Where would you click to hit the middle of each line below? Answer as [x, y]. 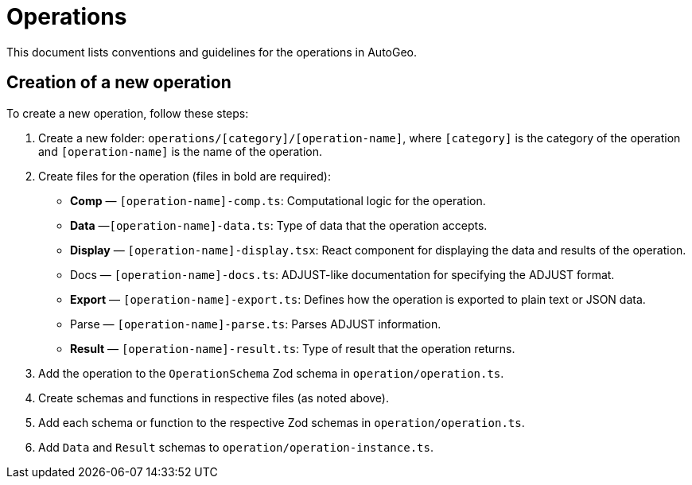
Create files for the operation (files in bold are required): [185, 176]
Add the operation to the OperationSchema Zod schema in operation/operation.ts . [271, 373]
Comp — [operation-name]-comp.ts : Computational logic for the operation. [278, 200]
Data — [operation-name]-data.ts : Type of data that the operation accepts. [279, 225]
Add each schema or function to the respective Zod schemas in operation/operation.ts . [282, 422]
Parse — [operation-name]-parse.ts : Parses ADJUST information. [256, 324]
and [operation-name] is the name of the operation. [181, 151]
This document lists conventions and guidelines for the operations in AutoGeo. [212, 52]
